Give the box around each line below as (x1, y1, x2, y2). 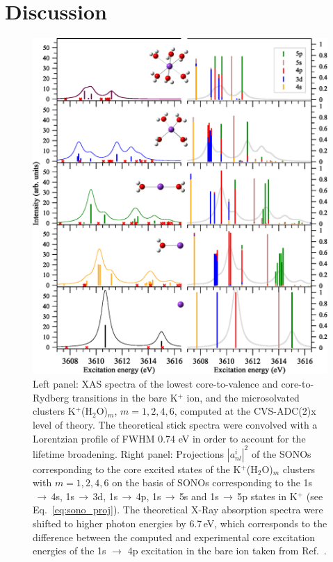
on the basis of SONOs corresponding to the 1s (112, 475, 313, 490)
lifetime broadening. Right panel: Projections (33, 446, 225, 461)
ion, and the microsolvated (186, 390, 300, 404)
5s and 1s (179, 488, 219, 503)
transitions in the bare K (72, 390, 178, 404)
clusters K (33, 404, 76, 418)
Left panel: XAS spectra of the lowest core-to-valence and (33, 377, 278, 391)
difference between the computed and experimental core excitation (33, 529, 316, 544)
